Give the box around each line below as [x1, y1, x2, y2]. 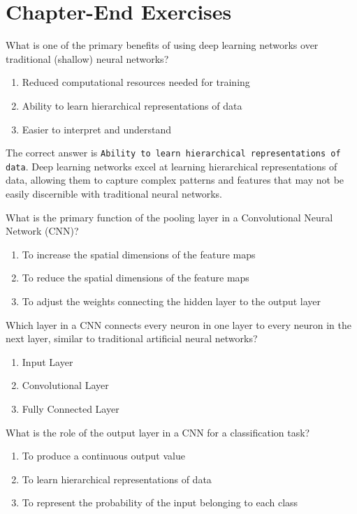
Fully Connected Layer [22, 401, 119, 416]
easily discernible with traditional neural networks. [6, 186, 222, 200]
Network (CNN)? [6, 223, 79, 238]
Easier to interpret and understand [22, 122, 172, 136]
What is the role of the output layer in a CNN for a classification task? [6, 425, 310, 439]
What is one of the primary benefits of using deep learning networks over [6, 38, 319, 52]
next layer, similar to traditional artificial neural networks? [6, 331, 258, 346]
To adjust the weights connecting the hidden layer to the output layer [22, 293, 321, 308]
